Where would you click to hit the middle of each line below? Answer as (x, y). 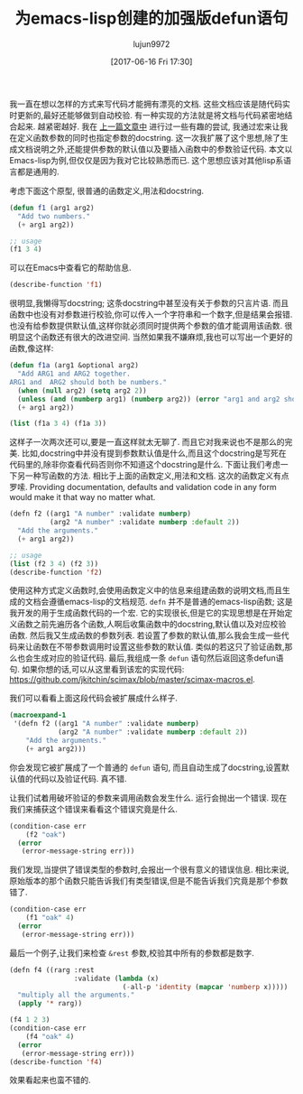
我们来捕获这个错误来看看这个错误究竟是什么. (94, 809)
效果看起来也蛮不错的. (50, 1080)
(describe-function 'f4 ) (56, 1062)
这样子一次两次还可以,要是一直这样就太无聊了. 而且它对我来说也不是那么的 (147, 442)
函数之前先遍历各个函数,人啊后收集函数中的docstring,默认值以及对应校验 (151, 625)
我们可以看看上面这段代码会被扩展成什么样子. (94, 698)
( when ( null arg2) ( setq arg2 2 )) (82, 390)
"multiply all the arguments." (76, 995)
